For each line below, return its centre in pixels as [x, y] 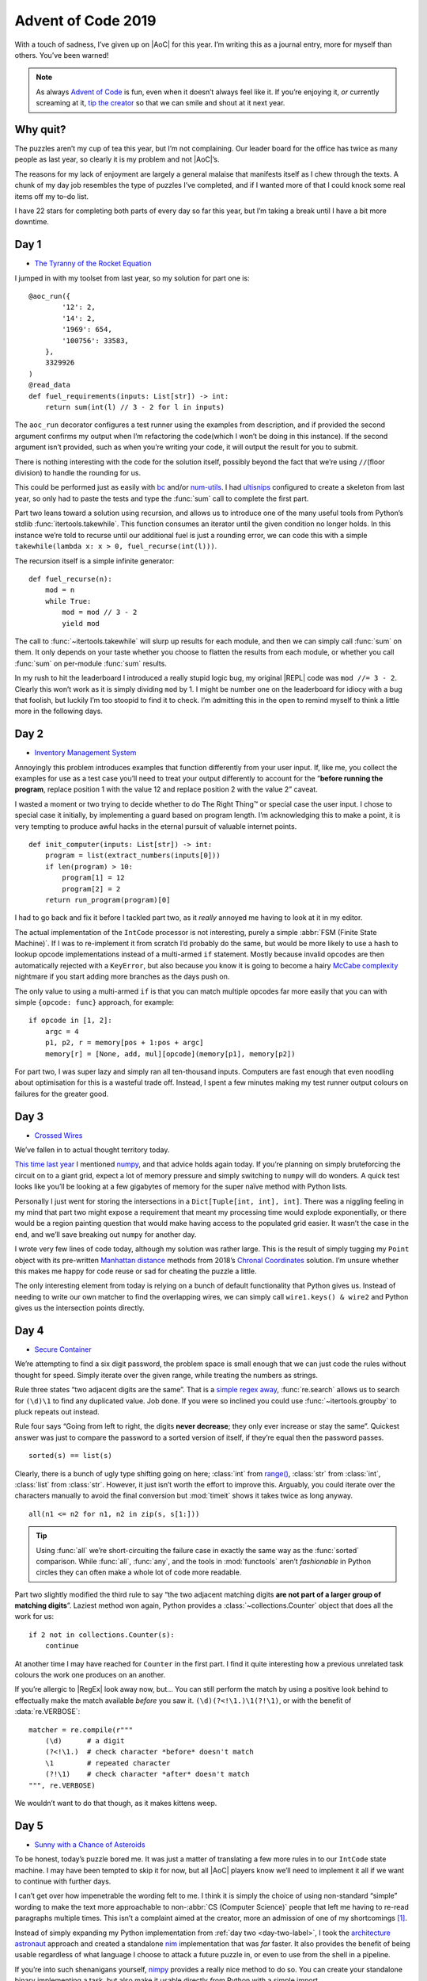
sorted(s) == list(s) [70, 1456]
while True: [68, 601]
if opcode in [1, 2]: [70, 1021]
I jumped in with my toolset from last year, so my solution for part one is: [132, 278]
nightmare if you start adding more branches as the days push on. [122, 977]
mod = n [60, 590]
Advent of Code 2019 [86, 21]
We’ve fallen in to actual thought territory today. [92, 1150]
